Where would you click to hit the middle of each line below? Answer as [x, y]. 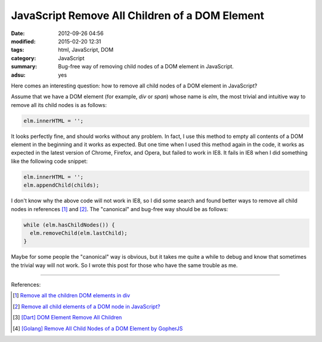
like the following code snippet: [49, 161]
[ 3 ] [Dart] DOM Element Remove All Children [67, 318]
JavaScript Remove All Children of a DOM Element [138, 15]
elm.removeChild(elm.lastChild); [79, 233]
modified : [23, 41]
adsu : [18, 75]
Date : [18, 33]
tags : [18, 50]
